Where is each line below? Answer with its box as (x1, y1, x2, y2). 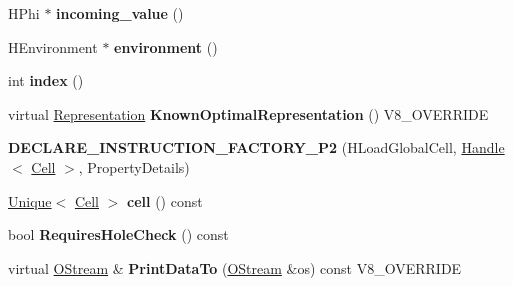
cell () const (127, 190, 203, 211)
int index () (8, 70, 84, 91)
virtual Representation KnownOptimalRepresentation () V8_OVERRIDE (8, 103, 489, 124)
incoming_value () (56, 3, 184, 23)
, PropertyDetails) (78, 156, 190, 177)
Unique (8, 190, 52, 211)
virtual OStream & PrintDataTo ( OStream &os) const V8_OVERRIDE (8, 257, 462, 278)
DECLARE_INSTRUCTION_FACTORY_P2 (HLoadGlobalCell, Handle (8, 137, 505, 158)
